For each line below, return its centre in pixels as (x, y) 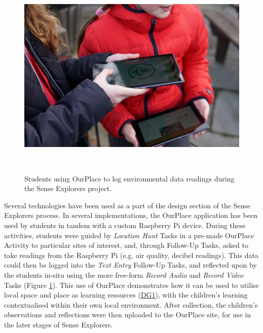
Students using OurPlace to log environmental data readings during (129, 178)
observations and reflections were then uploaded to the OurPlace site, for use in (128, 314)
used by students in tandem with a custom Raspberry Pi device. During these (125, 225)
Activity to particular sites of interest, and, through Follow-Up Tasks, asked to (126, 245)
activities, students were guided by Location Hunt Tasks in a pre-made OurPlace (129, 235)
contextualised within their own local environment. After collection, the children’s (131, 304)
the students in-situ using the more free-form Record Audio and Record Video (124, 274)
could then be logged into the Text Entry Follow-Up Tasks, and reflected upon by (130, 265)
